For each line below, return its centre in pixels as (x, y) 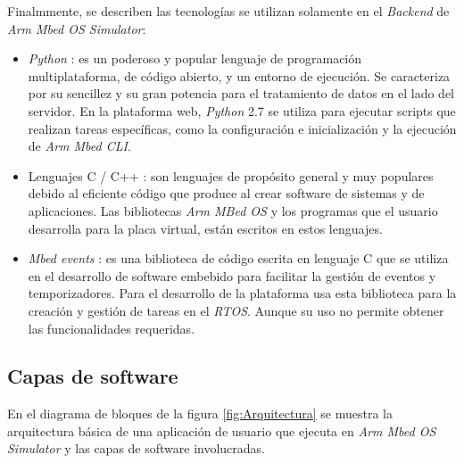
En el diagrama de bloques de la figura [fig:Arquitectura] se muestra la (200, 413)
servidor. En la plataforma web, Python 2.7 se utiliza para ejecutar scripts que (242, 110)
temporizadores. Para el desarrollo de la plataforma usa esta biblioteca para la (242, 293)
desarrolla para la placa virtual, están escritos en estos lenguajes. (205, 228)
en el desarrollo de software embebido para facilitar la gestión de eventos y (232, 275)
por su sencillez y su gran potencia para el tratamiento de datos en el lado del (241, 93)
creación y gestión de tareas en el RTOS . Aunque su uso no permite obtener (236, 310)
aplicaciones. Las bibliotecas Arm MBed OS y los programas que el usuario (233, 210)
